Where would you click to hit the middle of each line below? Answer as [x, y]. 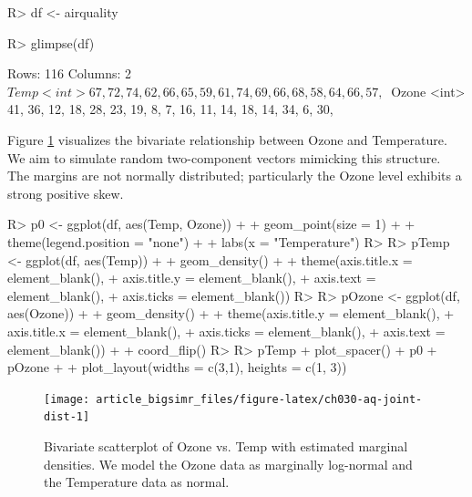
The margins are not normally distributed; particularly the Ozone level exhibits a [235, 176]
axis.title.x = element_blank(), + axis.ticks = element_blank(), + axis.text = [226, 331]
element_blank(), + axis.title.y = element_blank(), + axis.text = [192, 278]
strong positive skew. [66, 193]
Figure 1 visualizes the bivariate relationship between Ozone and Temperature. [227, 139]
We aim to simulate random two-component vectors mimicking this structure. [224, 157]
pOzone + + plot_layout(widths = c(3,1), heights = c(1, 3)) [177, 367]
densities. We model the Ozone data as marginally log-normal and [228, 464]
